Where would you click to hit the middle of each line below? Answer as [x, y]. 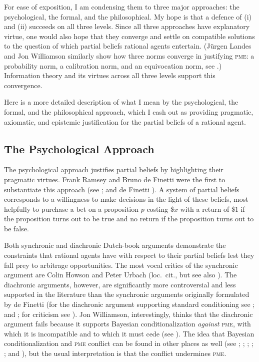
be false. [16, 228]
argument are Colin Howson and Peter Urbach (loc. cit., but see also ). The [120, 275]
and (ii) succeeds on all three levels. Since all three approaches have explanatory [127, 26]
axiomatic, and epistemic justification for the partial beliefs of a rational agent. [125, 121]
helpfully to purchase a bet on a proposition [71, 209]
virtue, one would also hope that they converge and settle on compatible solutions [129, 36]
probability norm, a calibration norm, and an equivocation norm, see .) [113, 65]
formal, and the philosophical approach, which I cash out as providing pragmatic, [129, 111]
